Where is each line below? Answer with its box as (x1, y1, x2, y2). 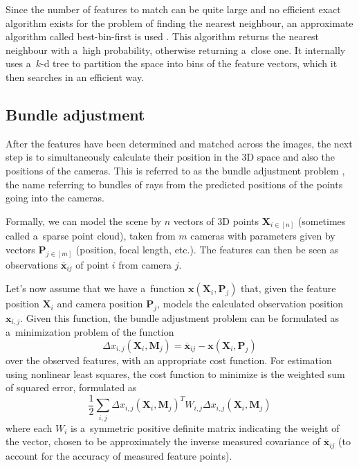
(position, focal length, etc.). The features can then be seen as (75, 242, 339, 256)
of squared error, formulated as (6, 380, 137, 395)
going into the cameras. (6, 190, 104, 205)
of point (75, 257, 109, 271)
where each (6, 420, 53, 435)
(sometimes (297, 213, 346, 228)
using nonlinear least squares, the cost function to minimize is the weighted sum (6, 366, 345, 381)
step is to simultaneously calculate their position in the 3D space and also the (6, 150, 335, 164)
